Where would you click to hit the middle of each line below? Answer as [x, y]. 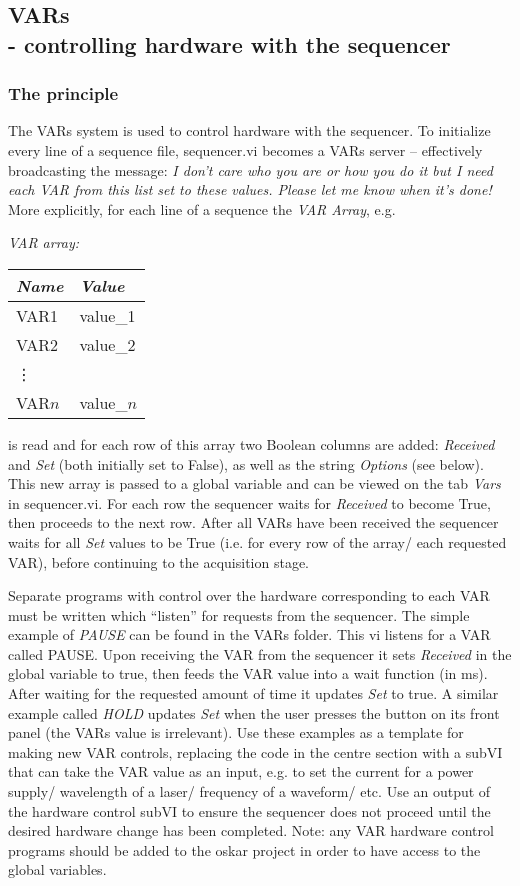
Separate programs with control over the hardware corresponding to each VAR [249, 595]
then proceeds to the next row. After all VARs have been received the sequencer [253, 522]
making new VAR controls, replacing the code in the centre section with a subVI [255, 751]
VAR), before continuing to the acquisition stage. [159, 561]
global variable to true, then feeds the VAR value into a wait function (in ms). [248, 673]
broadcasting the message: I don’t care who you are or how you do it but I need [250, 169]
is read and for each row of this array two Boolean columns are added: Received [251, 443]
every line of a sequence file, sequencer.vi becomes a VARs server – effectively [245, 149]
